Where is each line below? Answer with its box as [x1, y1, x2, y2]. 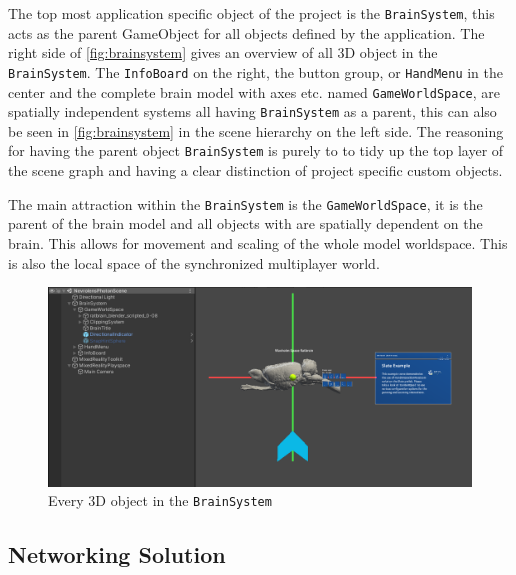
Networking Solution [8, 539, 226, 570]
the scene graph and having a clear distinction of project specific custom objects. [8, 160, 503, 181]
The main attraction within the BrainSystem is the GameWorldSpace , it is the [8, 193, 483, 214]
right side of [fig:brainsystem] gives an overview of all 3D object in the [8, 42, 438, 63]
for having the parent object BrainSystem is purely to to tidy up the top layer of [8, 140, 504, 161]
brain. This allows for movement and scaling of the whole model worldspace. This [8, 232, 508, 253]
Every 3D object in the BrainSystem [48, 490, 272, 511]
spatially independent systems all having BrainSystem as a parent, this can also [8, 101, 497, 122]
